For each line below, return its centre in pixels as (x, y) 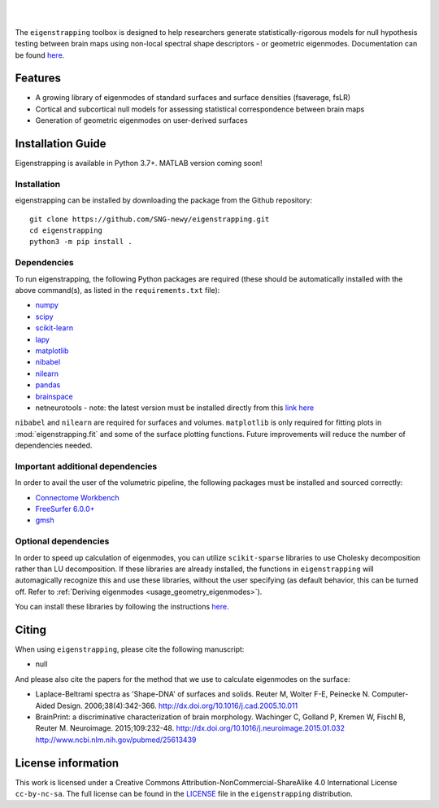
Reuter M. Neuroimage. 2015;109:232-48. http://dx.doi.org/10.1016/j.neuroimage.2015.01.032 (190, 728)
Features (38, 79)
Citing (30, 629)
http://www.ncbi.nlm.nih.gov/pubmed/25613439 (116, 740)
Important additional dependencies (86, 466)
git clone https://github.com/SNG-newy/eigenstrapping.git (150, 219)
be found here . (40, 55)
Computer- (390, 694)
